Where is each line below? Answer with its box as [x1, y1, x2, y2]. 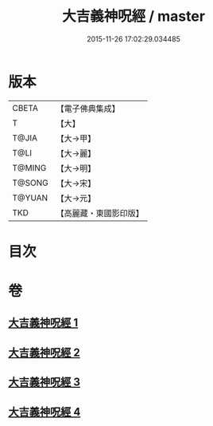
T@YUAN [12, 192, 48, 203]
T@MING [12, 162, 47, 173]
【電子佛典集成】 [56, 103, 121, 114]
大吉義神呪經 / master [62, 7, 205, 26]
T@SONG [12, 177, 49, 188]
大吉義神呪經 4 [8, 404, 81, 419]
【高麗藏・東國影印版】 [56, 207, 145, 219]
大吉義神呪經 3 [8, 376, 81, 389]
